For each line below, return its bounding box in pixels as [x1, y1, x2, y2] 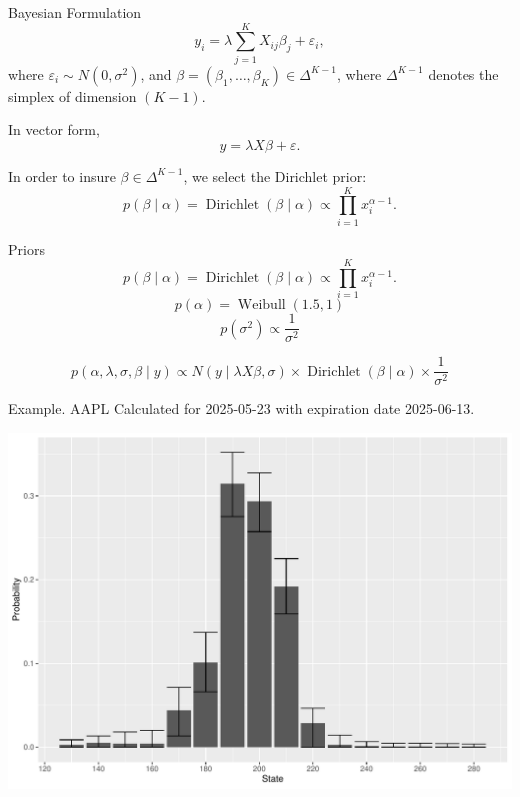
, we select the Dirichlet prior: [183, 165, 367, 186]
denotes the [428, 63, 499, 84]
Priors [8, 238, 45, 259]
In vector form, [8, 119, 100, 140]
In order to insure [8, 165, 116, 186]
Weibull [237, 298, 286, 313]
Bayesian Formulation [8, 2, 142, 22]
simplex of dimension [8, 85, 137, 106]
